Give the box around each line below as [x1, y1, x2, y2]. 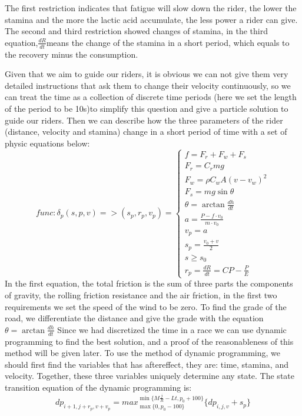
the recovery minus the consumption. [5, 48, 138, 60]
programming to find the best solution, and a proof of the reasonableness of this [5, 335, 294, 347]
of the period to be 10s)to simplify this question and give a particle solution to [5, 102, 288, 114]
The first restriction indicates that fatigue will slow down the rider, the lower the [5, 2, 297, 14]
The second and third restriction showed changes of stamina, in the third [5, 25, 268, 37]
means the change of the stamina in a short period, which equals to [46, 36, 290, 48]
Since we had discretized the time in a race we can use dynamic [57, 323, 287, 335]
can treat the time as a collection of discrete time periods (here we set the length [5, 91, 297, 103]
